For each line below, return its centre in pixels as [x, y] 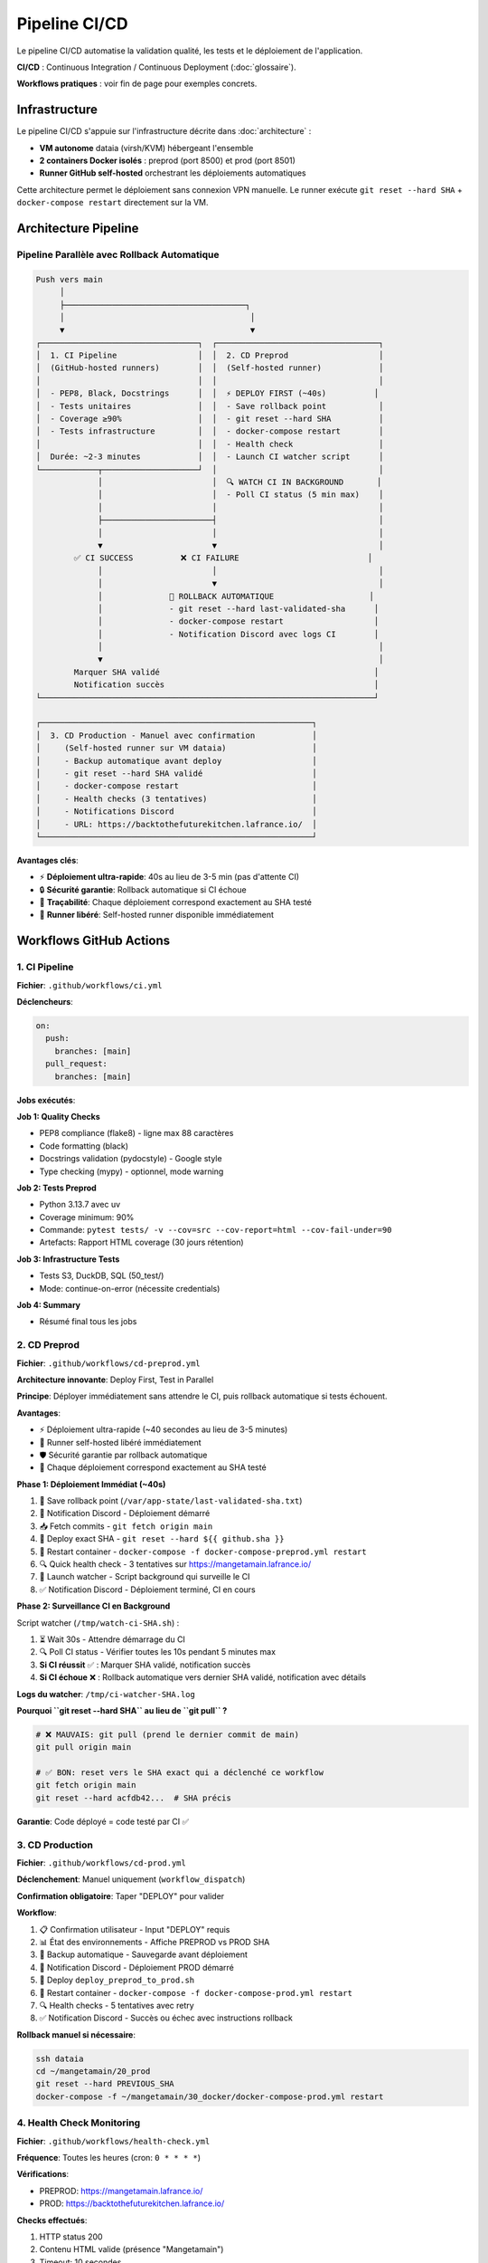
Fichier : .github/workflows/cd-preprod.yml [108, 1363]
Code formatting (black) [84, 1146]
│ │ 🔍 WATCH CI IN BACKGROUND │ [240, 482]
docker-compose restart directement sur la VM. [113, 203]
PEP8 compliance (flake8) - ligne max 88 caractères [136, 1133]
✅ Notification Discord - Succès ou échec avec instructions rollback [166, 2018]
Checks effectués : [52, 2220]
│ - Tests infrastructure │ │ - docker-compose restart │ [210, 431]
